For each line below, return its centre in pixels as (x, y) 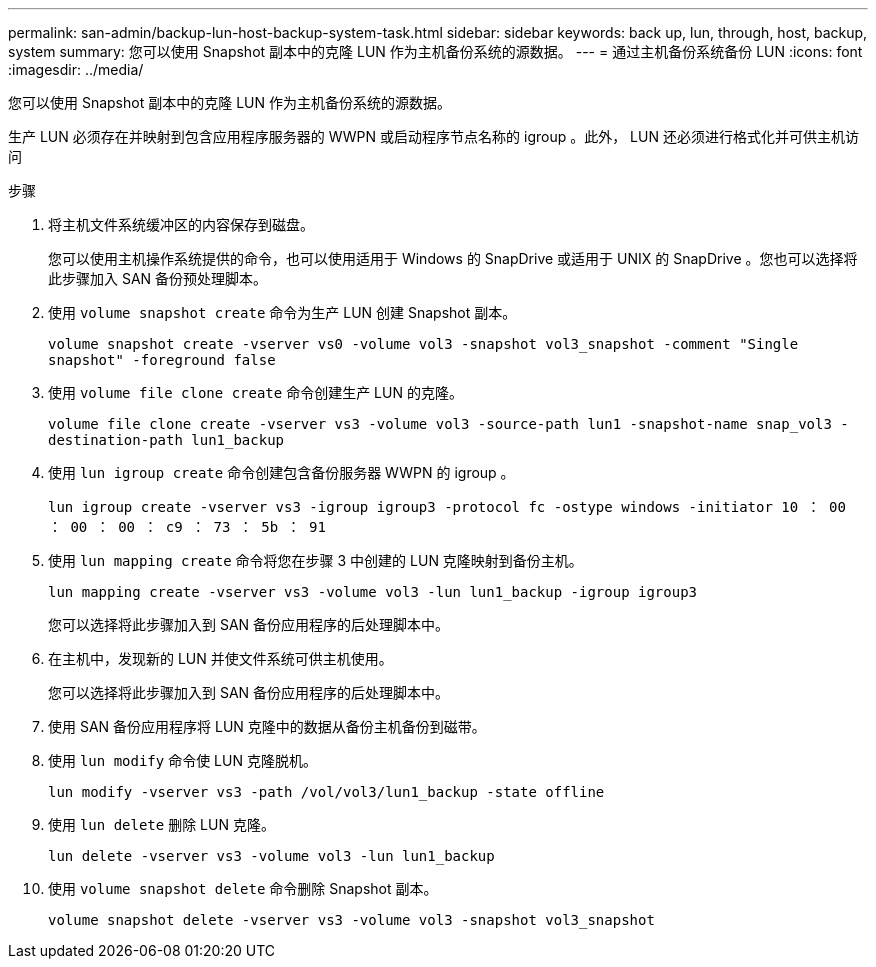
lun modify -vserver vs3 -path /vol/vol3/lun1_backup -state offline (326, 792)
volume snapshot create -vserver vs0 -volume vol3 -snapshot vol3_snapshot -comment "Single (423, 344)
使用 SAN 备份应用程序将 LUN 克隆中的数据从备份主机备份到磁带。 (267, 726)
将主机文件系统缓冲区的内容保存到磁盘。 (181, 224)
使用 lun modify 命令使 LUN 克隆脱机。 (182, 760)
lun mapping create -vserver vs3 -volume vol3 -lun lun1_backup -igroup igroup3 (373, 592)
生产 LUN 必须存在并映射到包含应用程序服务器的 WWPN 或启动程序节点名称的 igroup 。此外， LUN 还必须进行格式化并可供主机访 (433, 136)
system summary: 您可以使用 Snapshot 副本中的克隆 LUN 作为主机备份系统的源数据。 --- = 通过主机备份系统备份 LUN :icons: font (435, 51)
